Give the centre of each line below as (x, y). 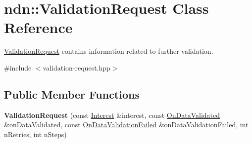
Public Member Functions (72, 94)
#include (18, 67)
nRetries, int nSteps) (35, 134)
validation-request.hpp (76, 67)
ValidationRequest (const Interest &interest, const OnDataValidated (112, 115)
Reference (38, 27)
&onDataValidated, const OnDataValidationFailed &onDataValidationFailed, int (126, 125)
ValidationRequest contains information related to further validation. (109, 51)
